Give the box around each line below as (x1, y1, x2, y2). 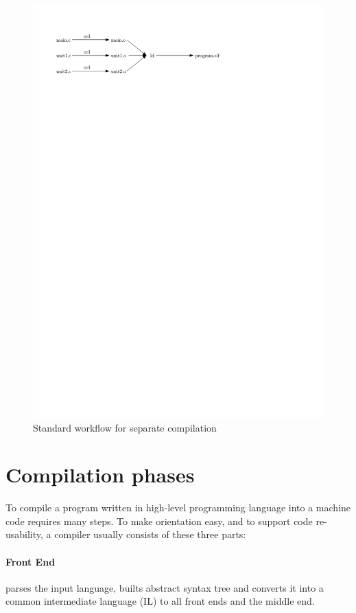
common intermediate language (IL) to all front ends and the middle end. (5, 594, 315, 608)
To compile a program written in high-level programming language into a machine (5, 500, 351, 515)
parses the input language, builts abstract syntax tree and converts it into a (5, 580, 324, 594)
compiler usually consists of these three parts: (54, 527, 246, 542)
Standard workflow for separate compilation (33, 420, 217, 434)
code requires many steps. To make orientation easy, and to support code (5, 513, 313, 528)
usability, (5, 527, 43, 542)
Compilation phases (5, 460, 195, 489)
